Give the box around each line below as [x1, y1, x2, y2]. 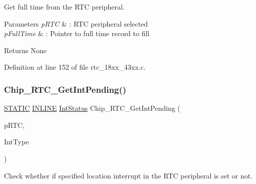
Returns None [4, 45, 47, 55]
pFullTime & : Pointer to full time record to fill [4, 28, 150, 39]
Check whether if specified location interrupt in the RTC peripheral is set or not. [4, 170, 253, 180]
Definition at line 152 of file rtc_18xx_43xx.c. [4, 62, 146, 72]
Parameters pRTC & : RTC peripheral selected [4, 18, 148, 29]
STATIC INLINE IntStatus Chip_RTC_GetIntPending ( [4, 103, 180, 113]
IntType [4, 136, 29, 147]
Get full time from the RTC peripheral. [4, 2, 125, 12]
